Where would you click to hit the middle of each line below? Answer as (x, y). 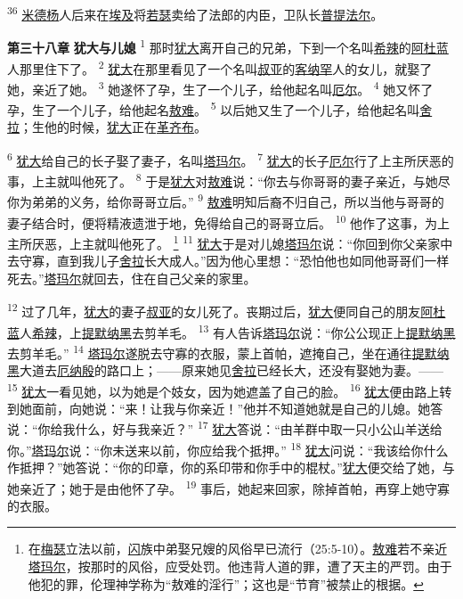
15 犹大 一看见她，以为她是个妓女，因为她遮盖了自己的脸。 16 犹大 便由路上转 (230, 390)
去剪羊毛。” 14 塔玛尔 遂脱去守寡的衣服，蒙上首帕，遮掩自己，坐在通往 (210, 351)
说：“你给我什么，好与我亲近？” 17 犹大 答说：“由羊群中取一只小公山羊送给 (225, 428)
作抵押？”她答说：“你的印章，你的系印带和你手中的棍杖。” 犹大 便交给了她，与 (231, 467)
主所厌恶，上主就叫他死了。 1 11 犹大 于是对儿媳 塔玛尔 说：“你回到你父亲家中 (230, 242)
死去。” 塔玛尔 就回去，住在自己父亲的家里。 (132, 278)
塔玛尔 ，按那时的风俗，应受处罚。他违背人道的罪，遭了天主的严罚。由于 (240, 566)
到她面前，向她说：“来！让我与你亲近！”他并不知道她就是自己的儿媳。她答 (225, 408)
